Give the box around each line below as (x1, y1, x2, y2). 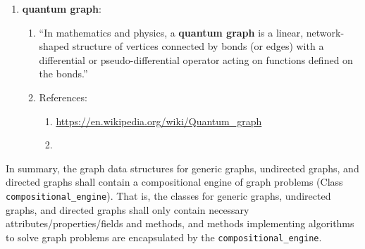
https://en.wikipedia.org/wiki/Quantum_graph (56, 113, 262, 128)
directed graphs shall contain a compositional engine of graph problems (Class (6, 174, 343, 189)
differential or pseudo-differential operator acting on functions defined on (39, 52, 353, 67)
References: (39, 89, 87, 104)
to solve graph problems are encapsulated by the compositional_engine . (6, 229, 322, 244)
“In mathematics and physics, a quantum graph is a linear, (39, 25, 304, 39)
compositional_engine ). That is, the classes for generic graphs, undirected (6, 188, 331, 203)
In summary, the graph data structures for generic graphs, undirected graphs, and (6, 160, 359, 175)
